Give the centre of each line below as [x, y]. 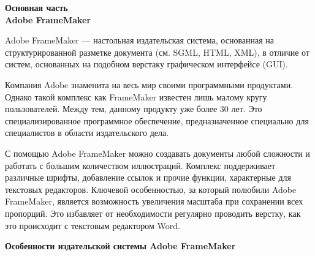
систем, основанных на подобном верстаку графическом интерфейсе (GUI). [146, 64]
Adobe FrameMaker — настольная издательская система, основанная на [140, 40]
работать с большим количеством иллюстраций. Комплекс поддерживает [140, 165]
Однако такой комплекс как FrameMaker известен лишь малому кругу [136, 96]
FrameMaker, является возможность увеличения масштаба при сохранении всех [154, 201]
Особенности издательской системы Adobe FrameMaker [120, 246]
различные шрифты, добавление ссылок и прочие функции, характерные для [148, 177]
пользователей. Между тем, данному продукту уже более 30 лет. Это [134, 109]
